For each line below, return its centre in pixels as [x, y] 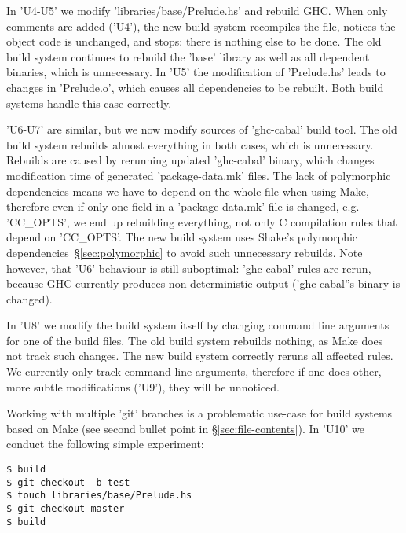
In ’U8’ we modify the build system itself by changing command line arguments [198, 325]
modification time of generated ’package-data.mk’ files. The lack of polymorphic [199, 175]
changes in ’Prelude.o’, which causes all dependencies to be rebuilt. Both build [195, 87]
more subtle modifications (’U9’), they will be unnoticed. [143, 386]
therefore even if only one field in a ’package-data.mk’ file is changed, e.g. [183, 206]
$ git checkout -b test [68, 482]
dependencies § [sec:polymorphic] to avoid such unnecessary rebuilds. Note [185, 252]
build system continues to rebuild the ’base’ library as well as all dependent [188, 56]
